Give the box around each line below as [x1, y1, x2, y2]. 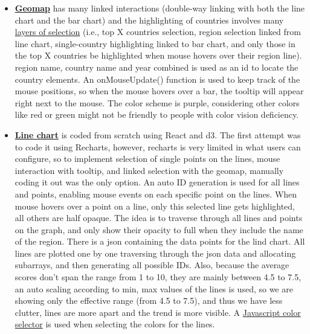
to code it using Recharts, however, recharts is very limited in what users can [15, 140, 301, 153]
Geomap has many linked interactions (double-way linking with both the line [15, 2, 305, 14]
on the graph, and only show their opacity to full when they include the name [15, 223, 303, 236]
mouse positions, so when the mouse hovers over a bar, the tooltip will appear [15, 85, 304, 97]
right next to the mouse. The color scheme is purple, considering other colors [15, 96, 300, 109]
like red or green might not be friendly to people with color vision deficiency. [15, 108, 299, 121]
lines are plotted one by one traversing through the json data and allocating [15, 246, 296, 259]
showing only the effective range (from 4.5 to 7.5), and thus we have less [15, 294, 283, 307]
